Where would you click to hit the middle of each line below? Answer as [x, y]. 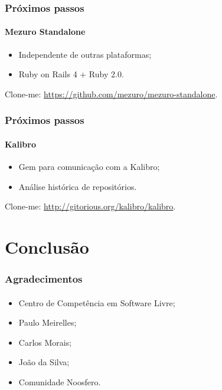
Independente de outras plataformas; [85, 54]
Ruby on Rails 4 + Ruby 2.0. [71, 74]
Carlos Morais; [45, 342]
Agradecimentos [44, 279]
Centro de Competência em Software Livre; [97, 302]
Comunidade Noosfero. [60, 382]
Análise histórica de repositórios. [78, 186]
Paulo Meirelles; [48, 322]
